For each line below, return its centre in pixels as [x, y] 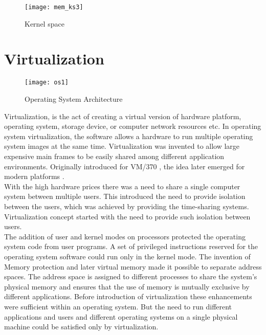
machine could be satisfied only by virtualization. [81, 327]
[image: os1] [47, 83]
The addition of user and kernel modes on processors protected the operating [125, 236]
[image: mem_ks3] [54, 7]
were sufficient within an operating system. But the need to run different [118, 306]
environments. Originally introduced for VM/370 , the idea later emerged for [125, 166]
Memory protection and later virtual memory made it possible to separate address [133, 266]
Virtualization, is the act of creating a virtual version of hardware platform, [123, 116]
